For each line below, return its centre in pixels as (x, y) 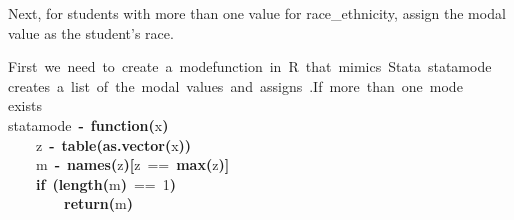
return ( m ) (99, 203)
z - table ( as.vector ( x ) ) (114, 144)
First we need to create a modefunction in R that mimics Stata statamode (250, 66)
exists (25, 105)
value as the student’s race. (91, 32)
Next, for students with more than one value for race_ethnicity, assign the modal (257, 13)
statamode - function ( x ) (88, 124)
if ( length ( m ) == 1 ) (106, 183)
